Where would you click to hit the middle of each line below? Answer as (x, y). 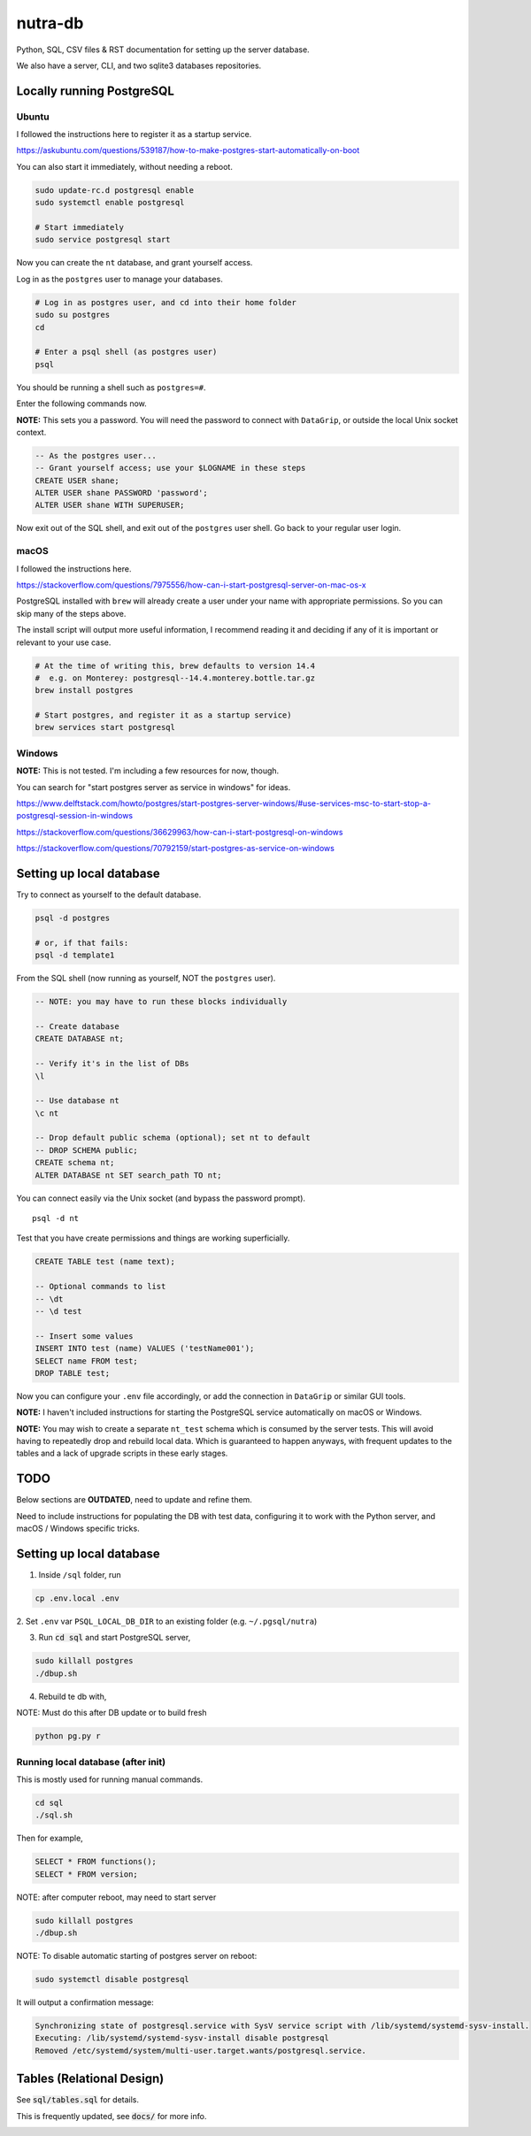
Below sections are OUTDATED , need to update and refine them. (134, 1500)
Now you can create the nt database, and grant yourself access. (135, 263)
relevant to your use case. (64, 642)
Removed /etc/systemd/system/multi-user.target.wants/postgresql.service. (201, 2050)
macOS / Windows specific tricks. (78, 1529)
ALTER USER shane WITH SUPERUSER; (110, 505)
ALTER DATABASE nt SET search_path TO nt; (128, 1175)
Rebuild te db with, (73, 1696)
